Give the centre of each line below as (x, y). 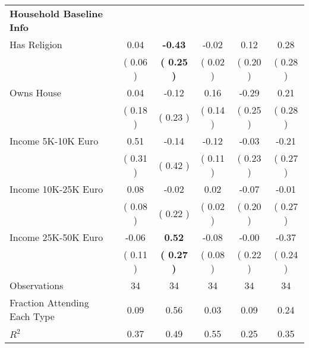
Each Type (32, 316)
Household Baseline (56, 13)
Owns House (35, 93)
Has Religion (36, 44)
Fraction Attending (49, 302)
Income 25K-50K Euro (56, 237)
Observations (37, 285)
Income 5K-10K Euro (54, 141)
